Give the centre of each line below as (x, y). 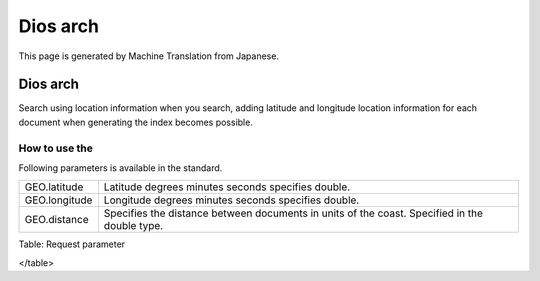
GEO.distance (56, 220)
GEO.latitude (54, 187)
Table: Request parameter (71, 244)
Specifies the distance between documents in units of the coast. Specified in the (293, 213)
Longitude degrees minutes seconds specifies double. (231, 200)
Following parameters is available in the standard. (120, 167)
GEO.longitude (58, 200)
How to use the (56, 148)
